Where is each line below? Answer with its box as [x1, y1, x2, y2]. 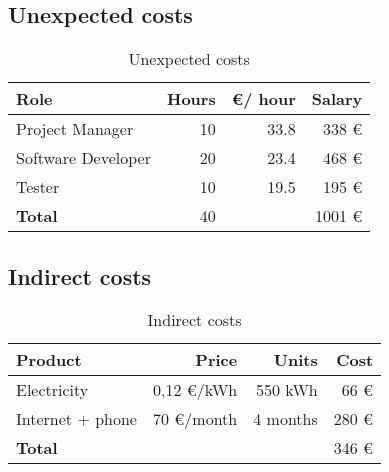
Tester [16, 175, 60, 199]
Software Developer [16, 146, 151, 170]
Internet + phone [16, 407, 137, 431]
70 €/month [152, 407, 238, 431]
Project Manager [16, 117, 134, 141]
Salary [311, 87, 363, 111]
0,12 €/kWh [152, 378, 238, 402]
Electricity [16, 378, 89, 402]
